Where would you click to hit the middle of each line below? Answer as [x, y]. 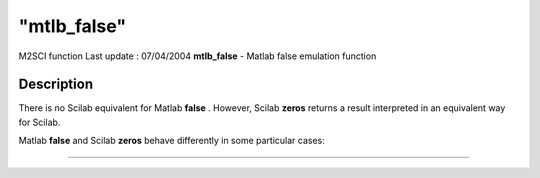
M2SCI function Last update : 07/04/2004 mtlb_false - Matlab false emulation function [197, 56]
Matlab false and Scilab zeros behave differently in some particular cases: [171, 141]
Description [56, 84]
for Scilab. [39, 122]
